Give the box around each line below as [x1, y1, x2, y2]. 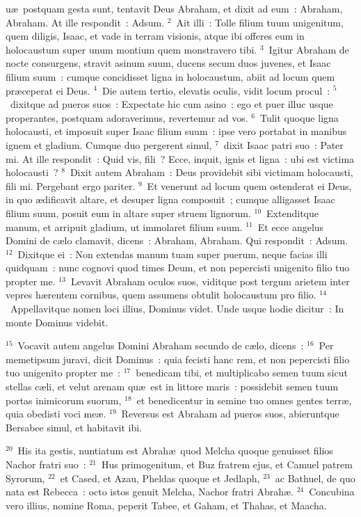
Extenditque [266, 205, 319, 220]
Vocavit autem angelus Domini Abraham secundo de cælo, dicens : [17, 338, 304, 353]
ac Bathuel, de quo [275, 470, 355, 485]
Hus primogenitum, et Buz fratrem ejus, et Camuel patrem [101, 457, 353, 471]
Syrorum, [6, 470, 45, 485]
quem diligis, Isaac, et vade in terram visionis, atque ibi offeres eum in [6, 29, 305, 43]
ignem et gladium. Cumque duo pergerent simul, [6, 137, 212, 152]
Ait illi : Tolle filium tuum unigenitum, [176, 15, 344, 29]
